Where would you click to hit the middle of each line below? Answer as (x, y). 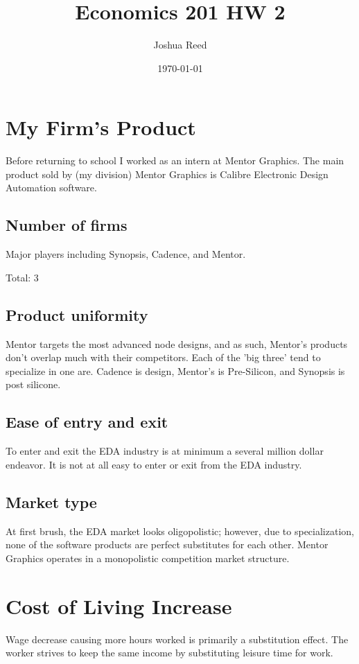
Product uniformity (77, 314)
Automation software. (51, 187)
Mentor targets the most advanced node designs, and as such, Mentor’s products (177, 343)
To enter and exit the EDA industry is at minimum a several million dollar (165, 451)
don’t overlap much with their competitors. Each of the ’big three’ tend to (163, 357)
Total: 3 (22, 277)
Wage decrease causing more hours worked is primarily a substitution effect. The (177, 639)
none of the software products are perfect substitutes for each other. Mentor (167, 544)
